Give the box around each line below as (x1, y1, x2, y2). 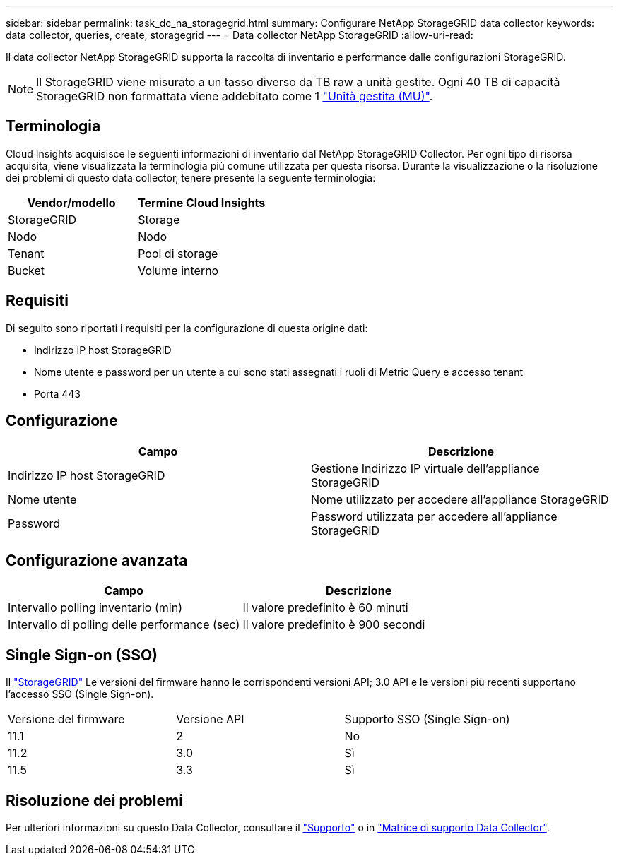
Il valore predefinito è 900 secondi (242, 617, 425, 632)
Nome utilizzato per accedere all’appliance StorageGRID (311, 492, 609, 506)
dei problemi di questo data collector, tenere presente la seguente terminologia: (6, 171, 376, 184)
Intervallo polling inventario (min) (8, 600, 182, 615)
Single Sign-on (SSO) (6, 646, 158, 664)
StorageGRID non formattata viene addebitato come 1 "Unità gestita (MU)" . (36, 89, 433, 103)
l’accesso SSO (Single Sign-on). (6, 688, 154, 701)
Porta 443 (34, 387, 81, 400)
